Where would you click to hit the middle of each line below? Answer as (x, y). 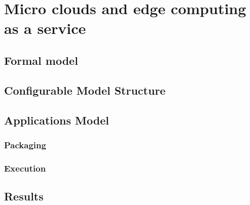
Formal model (41, 60)
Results (24, 196)
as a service (45, 28)
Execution (25, 168)
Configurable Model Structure (85, 90)
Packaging (25, 145)
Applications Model (57, 120)
